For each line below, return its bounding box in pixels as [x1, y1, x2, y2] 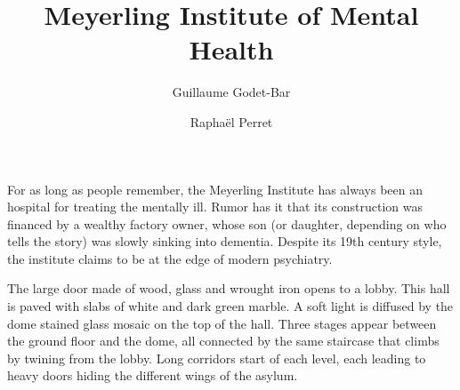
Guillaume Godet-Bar [172, 83, 291, 101]
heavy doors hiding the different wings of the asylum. [7, 366, 298, 385]
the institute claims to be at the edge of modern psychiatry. [7, 249, 333, 267]
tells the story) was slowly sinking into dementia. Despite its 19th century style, [7, 232, 442, 251]
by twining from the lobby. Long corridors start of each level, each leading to [7, 348, 426, 367]
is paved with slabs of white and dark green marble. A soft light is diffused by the [7, 297, 454, 315]
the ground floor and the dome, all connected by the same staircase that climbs [7, 331, 440, 350]
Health [189, 31, 274, 68]
